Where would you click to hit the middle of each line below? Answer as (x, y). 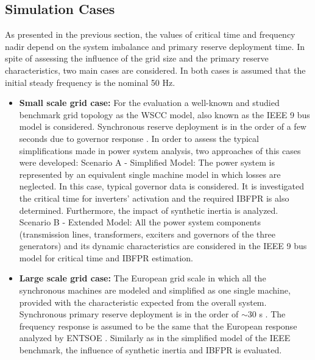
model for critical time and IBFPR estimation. (106, 257)
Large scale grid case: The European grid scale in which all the (143, 278)
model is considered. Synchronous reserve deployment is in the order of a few (163, 126)
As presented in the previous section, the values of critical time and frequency (150, 34)
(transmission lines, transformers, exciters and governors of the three (147, 234)
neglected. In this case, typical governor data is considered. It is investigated (162, 186)
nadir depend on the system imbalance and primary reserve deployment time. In (155, 46)
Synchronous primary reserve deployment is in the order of (129, 314)
